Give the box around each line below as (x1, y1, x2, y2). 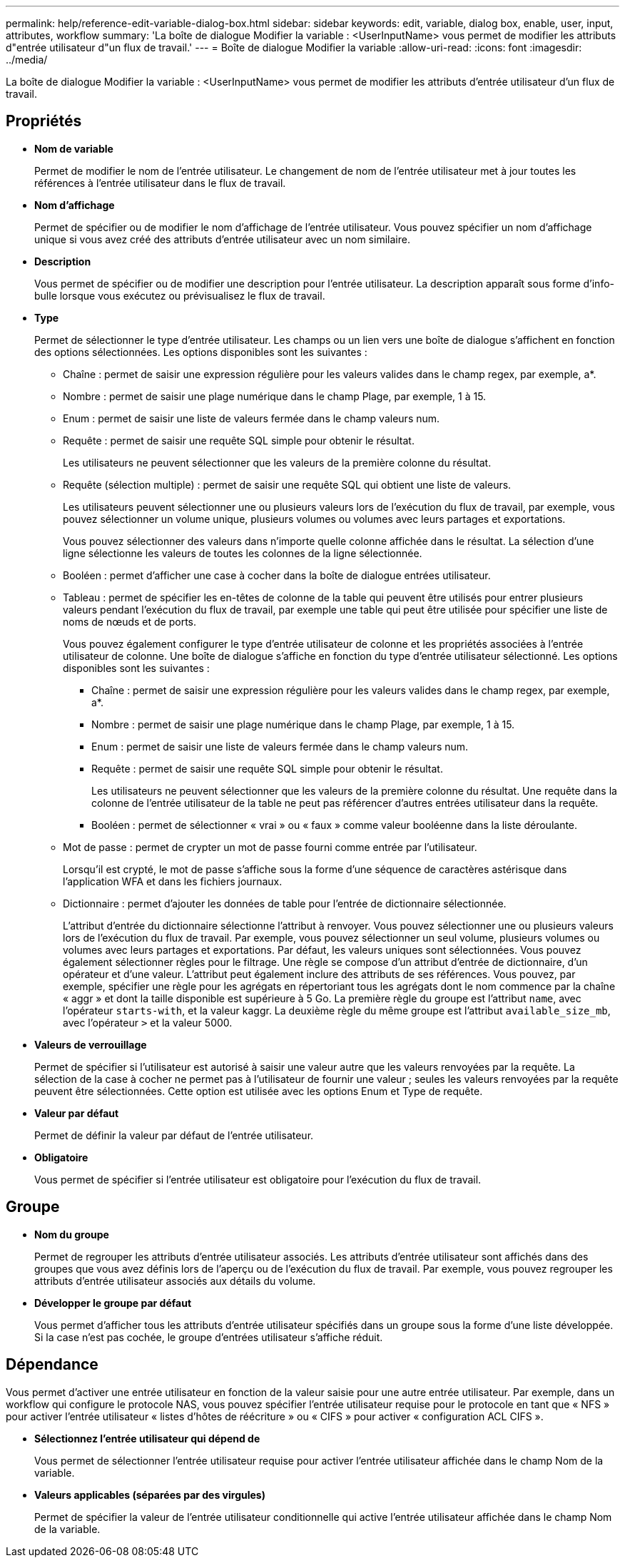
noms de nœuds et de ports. (63, 615, 197, 628)
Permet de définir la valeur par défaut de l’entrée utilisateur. (34, 1129, 314, 1141)
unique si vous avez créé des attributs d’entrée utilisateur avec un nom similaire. (34, 233, 410, 245)
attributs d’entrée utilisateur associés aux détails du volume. (34, 1274, 316, 1287)
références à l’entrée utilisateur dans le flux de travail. (34, 176, 286, 189)
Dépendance (6, 1355, 98, 1374)
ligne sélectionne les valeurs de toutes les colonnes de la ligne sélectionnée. (63, 546, 422, 559)
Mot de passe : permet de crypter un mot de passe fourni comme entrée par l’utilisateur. (63, 840, 477, 853)
